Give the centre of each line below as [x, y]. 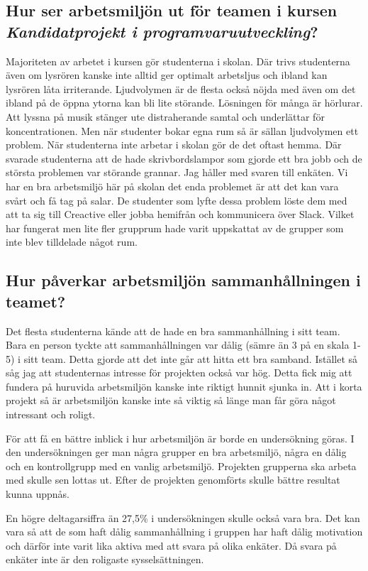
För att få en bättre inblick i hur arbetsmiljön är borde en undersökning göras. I [180, 438]
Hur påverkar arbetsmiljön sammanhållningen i [183, 280]
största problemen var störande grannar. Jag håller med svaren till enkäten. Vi [177, 172]
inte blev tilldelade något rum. [72, 242]
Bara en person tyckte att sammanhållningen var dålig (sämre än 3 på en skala [178, 345]
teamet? [36, 301]
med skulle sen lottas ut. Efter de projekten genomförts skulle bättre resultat [173, 480]
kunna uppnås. [38, 494]
